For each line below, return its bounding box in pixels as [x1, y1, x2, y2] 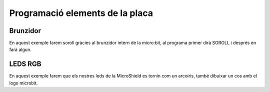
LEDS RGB [9, 60, 41, 68]
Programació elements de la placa [9, 7, 153, 18]
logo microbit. [9, 80, 38, 86]
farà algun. [9, 46, 32, 52]
